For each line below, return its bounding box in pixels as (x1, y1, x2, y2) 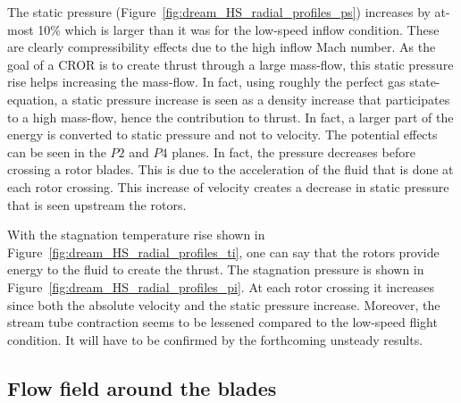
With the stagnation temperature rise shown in (7, 225, 265, 244)
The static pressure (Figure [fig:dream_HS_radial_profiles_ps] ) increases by (7, 3, 431, 21)
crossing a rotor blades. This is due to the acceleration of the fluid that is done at (7, 160, 454, 179)
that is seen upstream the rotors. (7, 195, 187, 214)
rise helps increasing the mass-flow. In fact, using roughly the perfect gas (7, 72, 406, 91)
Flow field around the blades (7, 374, 277, 401)
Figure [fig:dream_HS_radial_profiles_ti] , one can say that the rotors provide (7, 242, 440, 261)
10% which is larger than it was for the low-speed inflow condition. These (38, 20, 440, 38)
